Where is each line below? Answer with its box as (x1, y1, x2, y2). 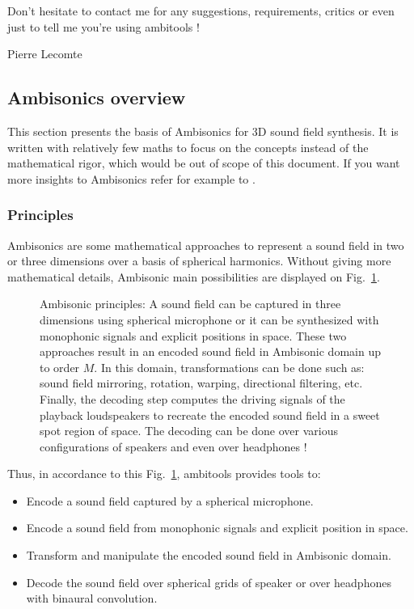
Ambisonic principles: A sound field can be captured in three (40, 295, 341, 312)
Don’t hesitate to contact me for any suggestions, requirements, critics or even (7, 2, 395, 19)
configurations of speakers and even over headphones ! (40, 438, 307, 455)
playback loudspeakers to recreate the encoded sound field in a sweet (40, 406, 380, 423)
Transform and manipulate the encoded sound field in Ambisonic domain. (26, 547, 391, 564)
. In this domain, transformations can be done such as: (94, 358, 365, 375)
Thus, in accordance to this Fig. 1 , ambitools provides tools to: (7, 465, 321, 482)
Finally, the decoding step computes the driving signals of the (40, 390, 345, 407)
